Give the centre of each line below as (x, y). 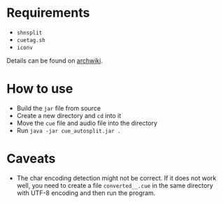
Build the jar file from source (59, 108)
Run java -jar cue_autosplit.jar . (69, 130)
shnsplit (29, 33)
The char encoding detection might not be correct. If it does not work (116, 178)
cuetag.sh (31, 40)
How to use (40, 89)
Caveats (31, 159)
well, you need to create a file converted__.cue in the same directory (115, 185)
